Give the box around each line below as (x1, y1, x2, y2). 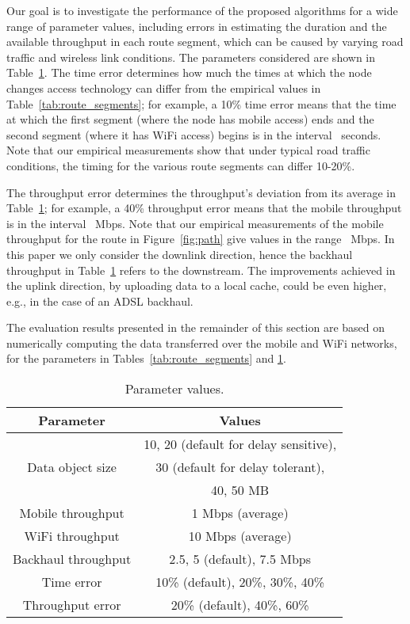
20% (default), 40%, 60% (171, 595, 309, 614)
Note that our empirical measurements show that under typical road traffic (6, 142, 370, 158)
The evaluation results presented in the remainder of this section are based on (6, 319, 385, 336)
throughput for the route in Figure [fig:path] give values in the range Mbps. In (6, 230, 395, 247)
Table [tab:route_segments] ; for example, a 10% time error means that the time (6, 95, 397, 112)
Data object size (27, 458, 117, 477)
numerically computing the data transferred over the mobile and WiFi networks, (6, 334, 397, 351)
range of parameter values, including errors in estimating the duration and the (6, 17, 387, 34)
